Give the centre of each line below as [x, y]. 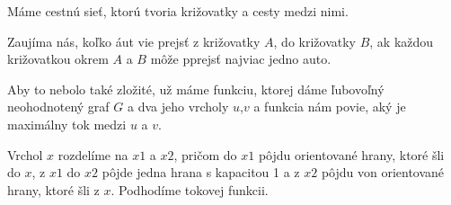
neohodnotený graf [58, 107]
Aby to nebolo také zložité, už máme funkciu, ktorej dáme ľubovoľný [196, 89]
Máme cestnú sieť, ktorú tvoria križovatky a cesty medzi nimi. [178, 11]
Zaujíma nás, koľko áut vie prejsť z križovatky [134, 41]
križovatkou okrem [58, 59]
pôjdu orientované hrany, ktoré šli [351, 154]
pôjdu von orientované [383, 172]
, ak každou [402, 41]
